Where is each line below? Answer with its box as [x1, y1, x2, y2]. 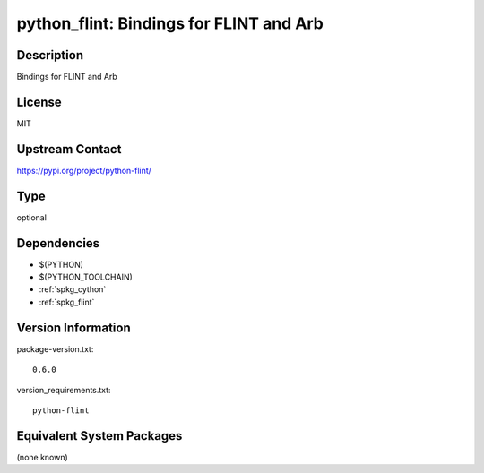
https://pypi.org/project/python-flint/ [16, 165, 152, 176]
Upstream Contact [16, 142, 122, 157]
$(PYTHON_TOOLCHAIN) [39, 271, 134, 282]
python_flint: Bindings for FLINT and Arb [16, 13, 324, 33]
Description [16, 47, 84, 63]
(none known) [16, 451, 69, 462]
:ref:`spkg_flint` [39, 297, 95, 307]
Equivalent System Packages [16, 428, 183, 443]
